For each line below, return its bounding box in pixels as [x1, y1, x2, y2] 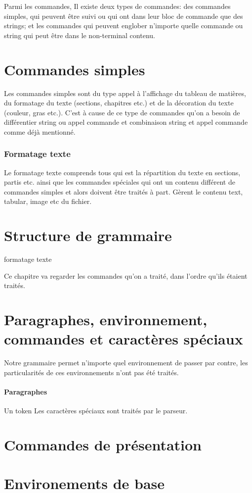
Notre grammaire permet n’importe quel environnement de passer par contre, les [4, 357, 248, 368]
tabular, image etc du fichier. [4, 196, 92, 206]
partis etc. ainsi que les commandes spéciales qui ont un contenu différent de [4, 177, 235, 187]
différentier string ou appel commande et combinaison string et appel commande [4, 117, 248, 127]
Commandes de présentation [4, 435, 202, 455]
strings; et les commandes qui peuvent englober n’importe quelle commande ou [4, 20, 243, 31]
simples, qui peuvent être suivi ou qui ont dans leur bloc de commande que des [4, 10, 243, 21]
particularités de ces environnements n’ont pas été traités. [4, 367, 179, 377]
